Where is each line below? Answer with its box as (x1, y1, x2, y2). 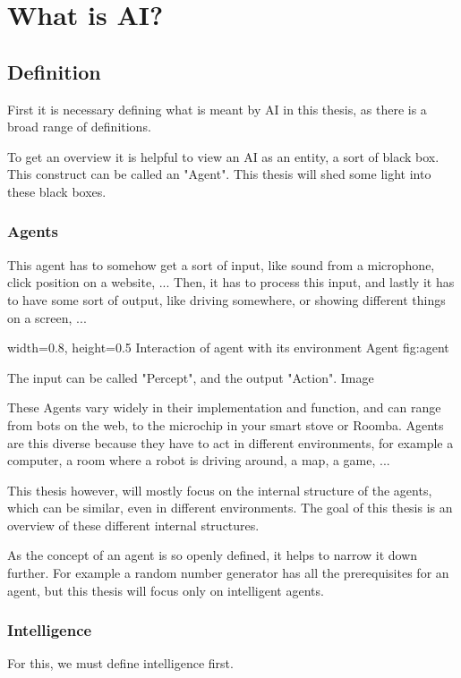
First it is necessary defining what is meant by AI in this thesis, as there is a (7, 99, 427, 118)
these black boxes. (7, 182, 107, 200)
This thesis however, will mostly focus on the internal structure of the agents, (7, 480, 432, 499)
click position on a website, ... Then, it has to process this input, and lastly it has (7, 273, 455, 292)
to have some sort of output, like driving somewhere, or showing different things (7, 290, 446, 309)
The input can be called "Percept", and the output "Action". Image (7, 368, 374, 386)
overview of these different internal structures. (7, 515, 260, 534)
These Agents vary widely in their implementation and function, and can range (7, 398, 441, 417)
